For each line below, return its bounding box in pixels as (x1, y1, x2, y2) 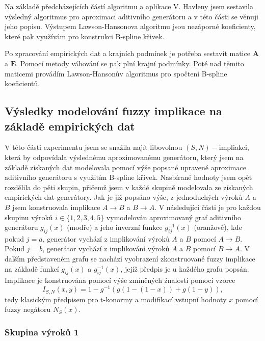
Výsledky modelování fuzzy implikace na (5, 103, 222, 119)
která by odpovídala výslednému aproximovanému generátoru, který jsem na (5, 151, 244, 162)
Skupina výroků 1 (5, 325, 79, 338)
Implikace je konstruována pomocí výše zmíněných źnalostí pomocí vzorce (5, 275, 235, 285)
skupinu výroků (5, 212, 53, 222)
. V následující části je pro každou (154, 201, 261, 212)
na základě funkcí (5, 263, 59, 274)
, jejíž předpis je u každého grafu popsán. (120, 263, 249, 274)
